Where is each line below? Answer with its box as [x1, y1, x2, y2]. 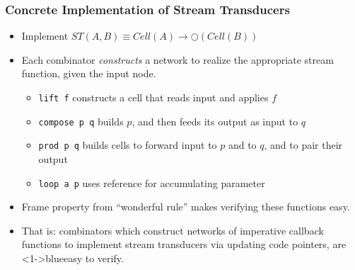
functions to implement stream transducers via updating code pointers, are [21, 237, 347, 252]
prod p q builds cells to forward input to [38, 137, 217, 152]
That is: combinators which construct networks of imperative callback [21, 223, 324, 237]
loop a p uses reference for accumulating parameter [38, 175, 265, 190]
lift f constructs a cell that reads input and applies [38, 90, 269, 104]
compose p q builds [38, 113, 124, 128]
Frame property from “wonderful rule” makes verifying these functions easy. [21, 199, 350, 214]
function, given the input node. [21, 66, 156, 81]
